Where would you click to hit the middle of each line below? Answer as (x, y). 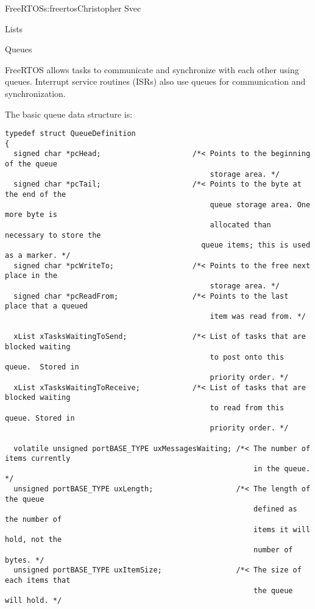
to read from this (247, 408)
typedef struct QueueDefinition (70, 134)
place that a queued (47, 306)
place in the (31, 276)
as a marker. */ (38, 256)
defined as (275, 509)
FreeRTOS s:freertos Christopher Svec (73, 8)
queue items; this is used (256, 245)
